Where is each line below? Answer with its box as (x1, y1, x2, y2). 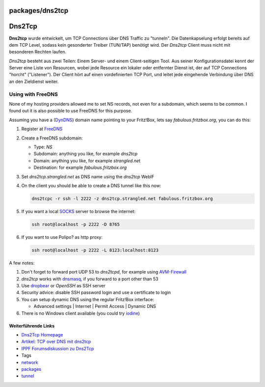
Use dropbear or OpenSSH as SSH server (21, 283, 106, 288)
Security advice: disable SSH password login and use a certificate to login (21, 290, 171, 296)
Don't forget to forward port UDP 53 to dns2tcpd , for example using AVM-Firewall (21, 269, 186, 275)
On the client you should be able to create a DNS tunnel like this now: (21, 182, 161, 189)
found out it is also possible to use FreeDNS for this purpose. (9, 108, 132, 114)
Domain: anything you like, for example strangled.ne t (33, 158, 141, 164)
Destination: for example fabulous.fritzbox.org (33, 165, 127, 170)
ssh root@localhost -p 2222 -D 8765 (31, 221, 120, 227)
